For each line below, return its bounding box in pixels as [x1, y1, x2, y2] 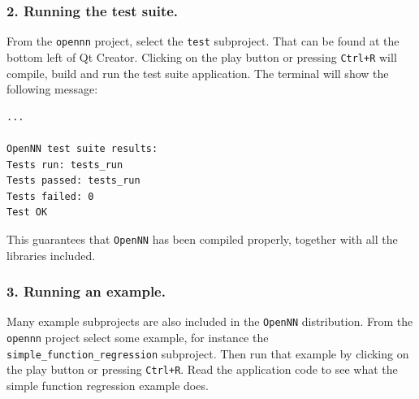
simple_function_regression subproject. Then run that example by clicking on [6, 345, 409, 362]
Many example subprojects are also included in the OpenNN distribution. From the [6, 313, 413, 330]
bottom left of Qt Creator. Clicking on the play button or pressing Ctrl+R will [6, 48, 397, 65]
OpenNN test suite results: [6, 142, 158, 154]
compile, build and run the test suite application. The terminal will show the [6, 64, 389, 81]
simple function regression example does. [6, 376, 209, 393]
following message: [6, 80, 98, 98]
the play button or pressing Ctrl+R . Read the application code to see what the [6, 361, 398, 378]
